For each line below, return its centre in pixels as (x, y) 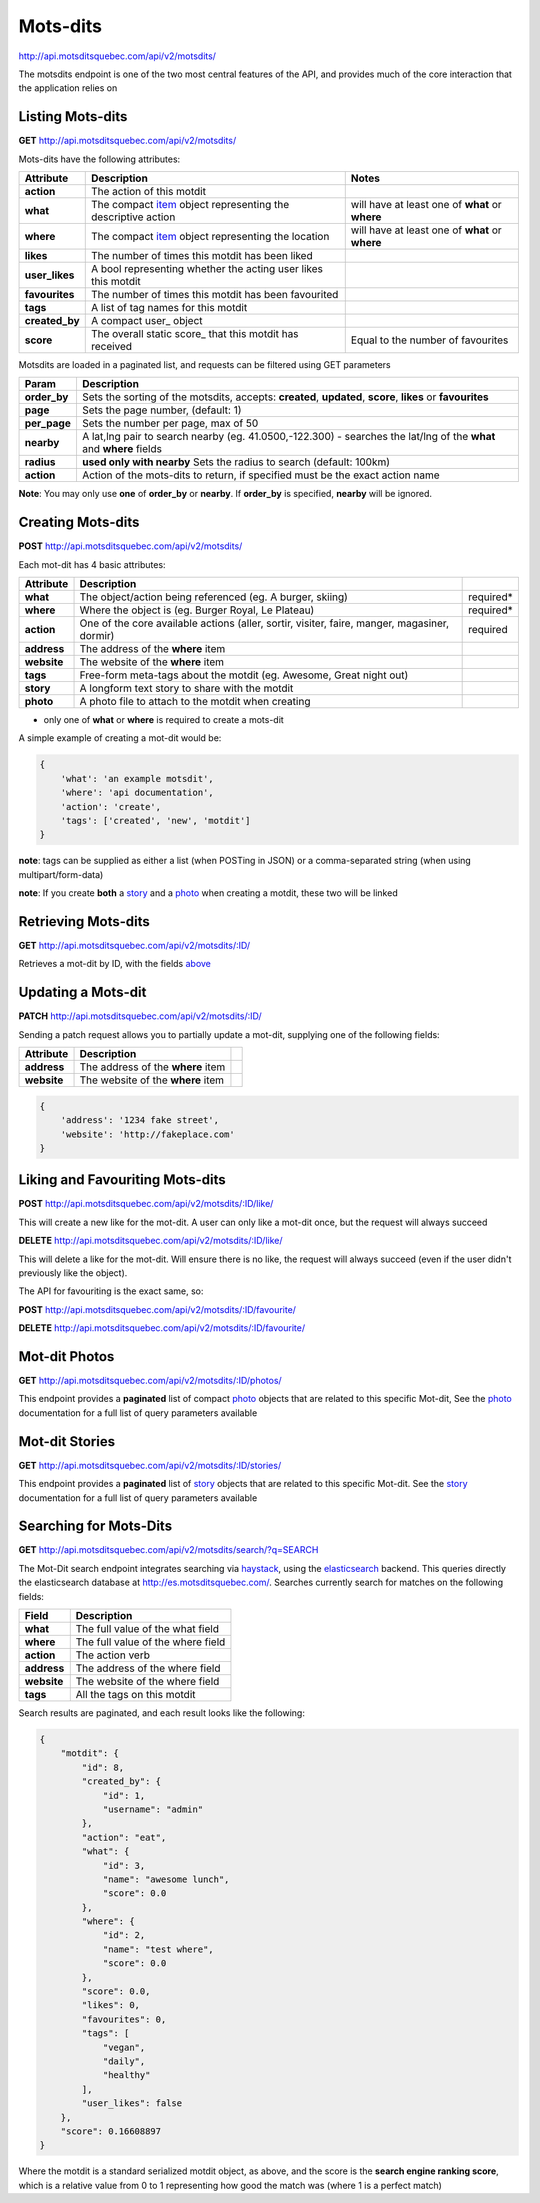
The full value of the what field (147, 1629)
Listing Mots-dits (73, 116)
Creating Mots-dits (79, 522)
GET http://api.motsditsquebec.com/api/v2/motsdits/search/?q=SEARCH (168, 1550)
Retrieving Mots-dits (84, 921)
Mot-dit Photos (66, 1356)
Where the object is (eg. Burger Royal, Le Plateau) (197, 610)
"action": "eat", (124, 1837)
